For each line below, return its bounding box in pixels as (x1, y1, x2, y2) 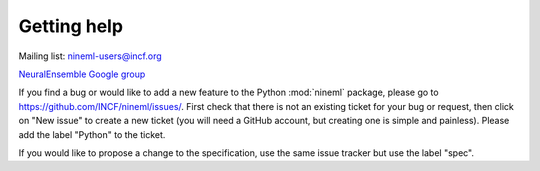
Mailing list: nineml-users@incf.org (18, 50, 162, 62)
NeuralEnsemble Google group (18, 68, 146, 80)
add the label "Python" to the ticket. (18, 128, 166, 140)
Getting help (18, 15, 124, 37)
